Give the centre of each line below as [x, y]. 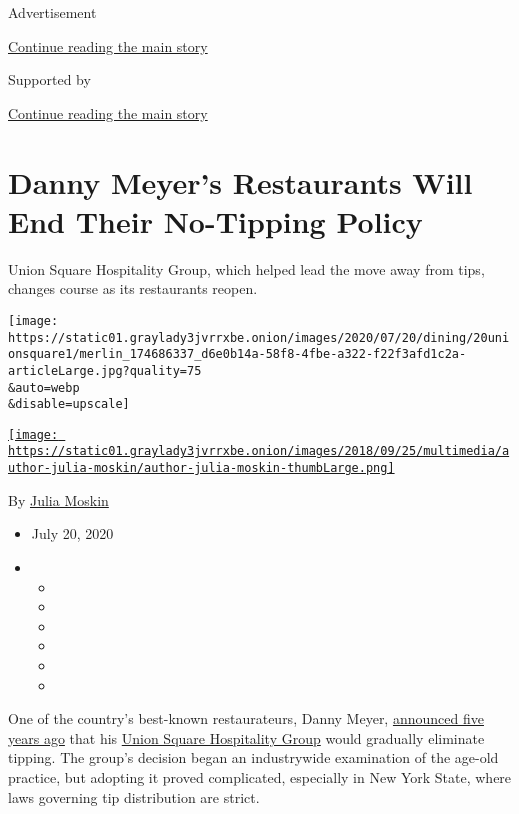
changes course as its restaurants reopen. [133, 288]
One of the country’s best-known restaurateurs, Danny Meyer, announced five [246, 718]
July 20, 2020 [72, 533]
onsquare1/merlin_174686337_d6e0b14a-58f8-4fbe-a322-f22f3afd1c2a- [237, 354]
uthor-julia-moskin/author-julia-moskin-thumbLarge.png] [201, 468]
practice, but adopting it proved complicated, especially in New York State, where [260, 776]
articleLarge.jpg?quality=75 [105, 370]
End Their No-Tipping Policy [215, 220]
